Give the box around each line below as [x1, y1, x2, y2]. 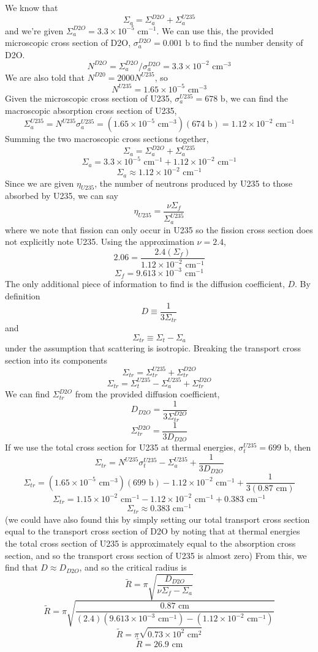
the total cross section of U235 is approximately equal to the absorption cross [5, 537, 296, 550]
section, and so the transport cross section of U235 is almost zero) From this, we [5, 549, 307, 561]
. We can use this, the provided [156, 24, 274, 37]
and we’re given [5, 24, 64, 37]
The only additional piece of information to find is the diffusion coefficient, [5, 277, 285, 290]
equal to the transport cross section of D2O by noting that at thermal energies [5, 525, 300, 538]
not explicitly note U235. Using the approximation [5, 235, 194, 248]
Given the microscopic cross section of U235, [5, 91, 172, 104]
